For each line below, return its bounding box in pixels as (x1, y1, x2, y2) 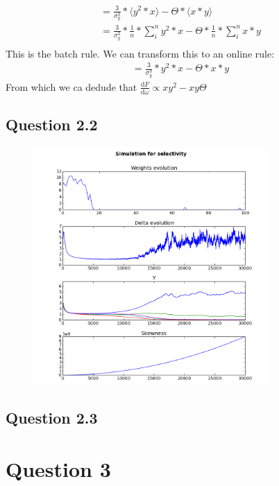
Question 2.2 (6, 114, 98, 135)
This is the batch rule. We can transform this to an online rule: (6, 46, 275, 60)
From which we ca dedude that (6, 79, 137, 94)
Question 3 (6, 455, 111, 483)
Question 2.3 (6, 407, 98, 428)
